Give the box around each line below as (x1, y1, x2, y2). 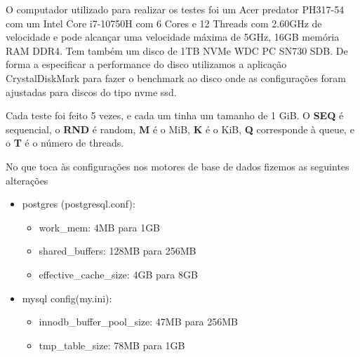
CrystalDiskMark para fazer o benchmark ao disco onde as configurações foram (6, 70, 347, 85)
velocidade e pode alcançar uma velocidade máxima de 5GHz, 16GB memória (6, 29, 340, 44)
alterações (6, 173, 48, 187)
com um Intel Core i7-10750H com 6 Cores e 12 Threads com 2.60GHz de (6, 15, 322, 30)
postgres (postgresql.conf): (22, 196, 135, 211)
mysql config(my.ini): (22, 290, 112, 305)
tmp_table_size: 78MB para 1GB (39, 337, 185, 352)
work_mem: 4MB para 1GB (39, 220, 161, 234)
